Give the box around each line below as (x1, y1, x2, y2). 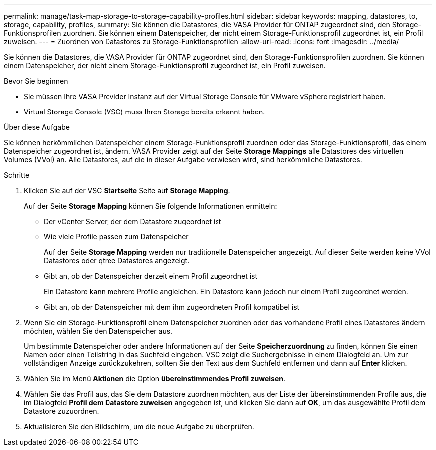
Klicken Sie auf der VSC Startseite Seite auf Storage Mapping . (24, 186, 230, 195)
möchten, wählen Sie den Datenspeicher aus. (24, 327, 173, 335)
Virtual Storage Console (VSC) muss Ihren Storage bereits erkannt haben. (24, 108, 265, 116)
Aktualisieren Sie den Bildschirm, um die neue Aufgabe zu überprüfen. (24, 422, 254, 431)
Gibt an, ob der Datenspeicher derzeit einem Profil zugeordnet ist (44, 272, 258, 280)
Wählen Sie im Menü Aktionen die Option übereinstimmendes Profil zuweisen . (24, 374, 285, 383)
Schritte (4, 171, 30, 179)
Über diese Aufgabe (4, 123, 70, 131)
